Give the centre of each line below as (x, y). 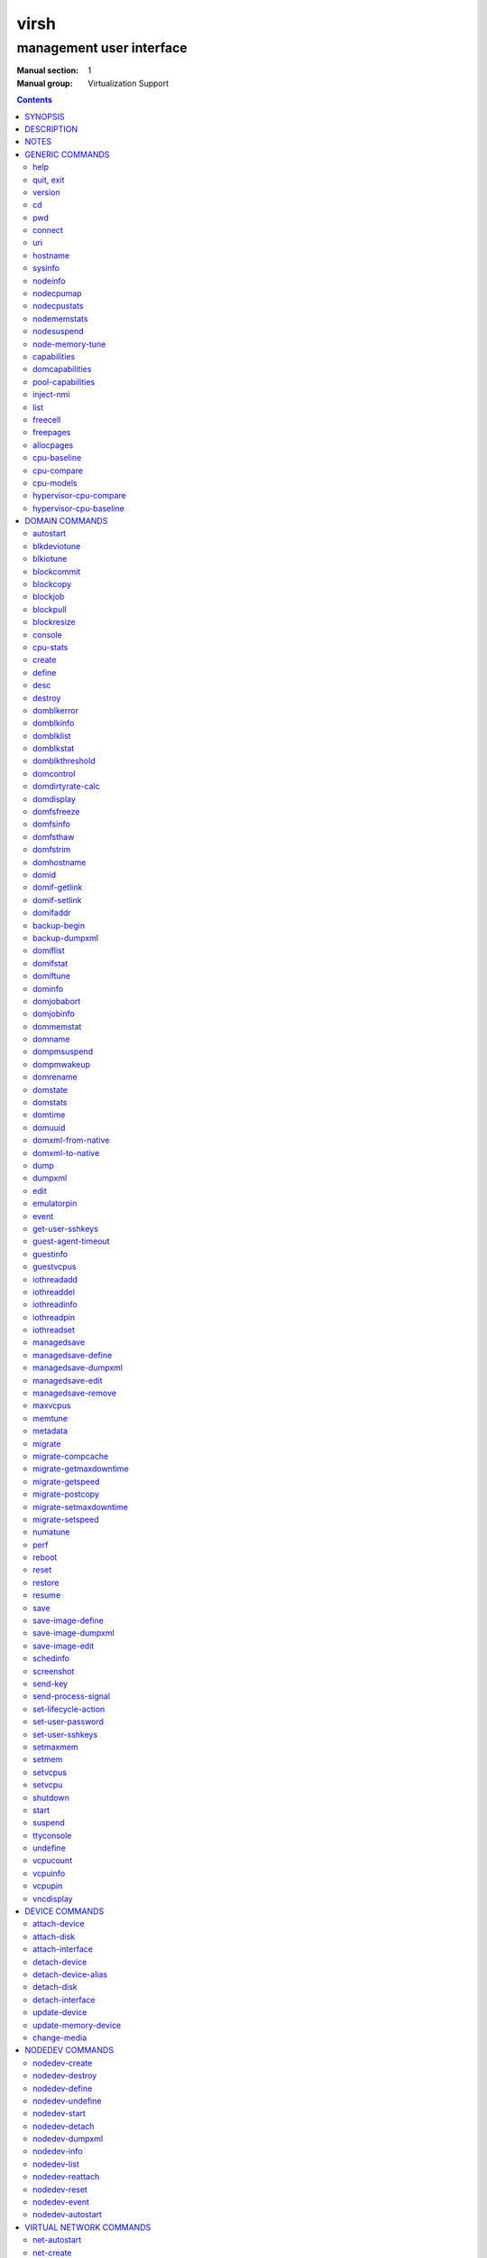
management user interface (102, 48)
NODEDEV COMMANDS (69, 2050)
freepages (52, 433)
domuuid (49, 1127)
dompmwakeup (61, 1064)
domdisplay (55, 798)
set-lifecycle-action (69, 1709)
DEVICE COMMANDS (64, 1911)
